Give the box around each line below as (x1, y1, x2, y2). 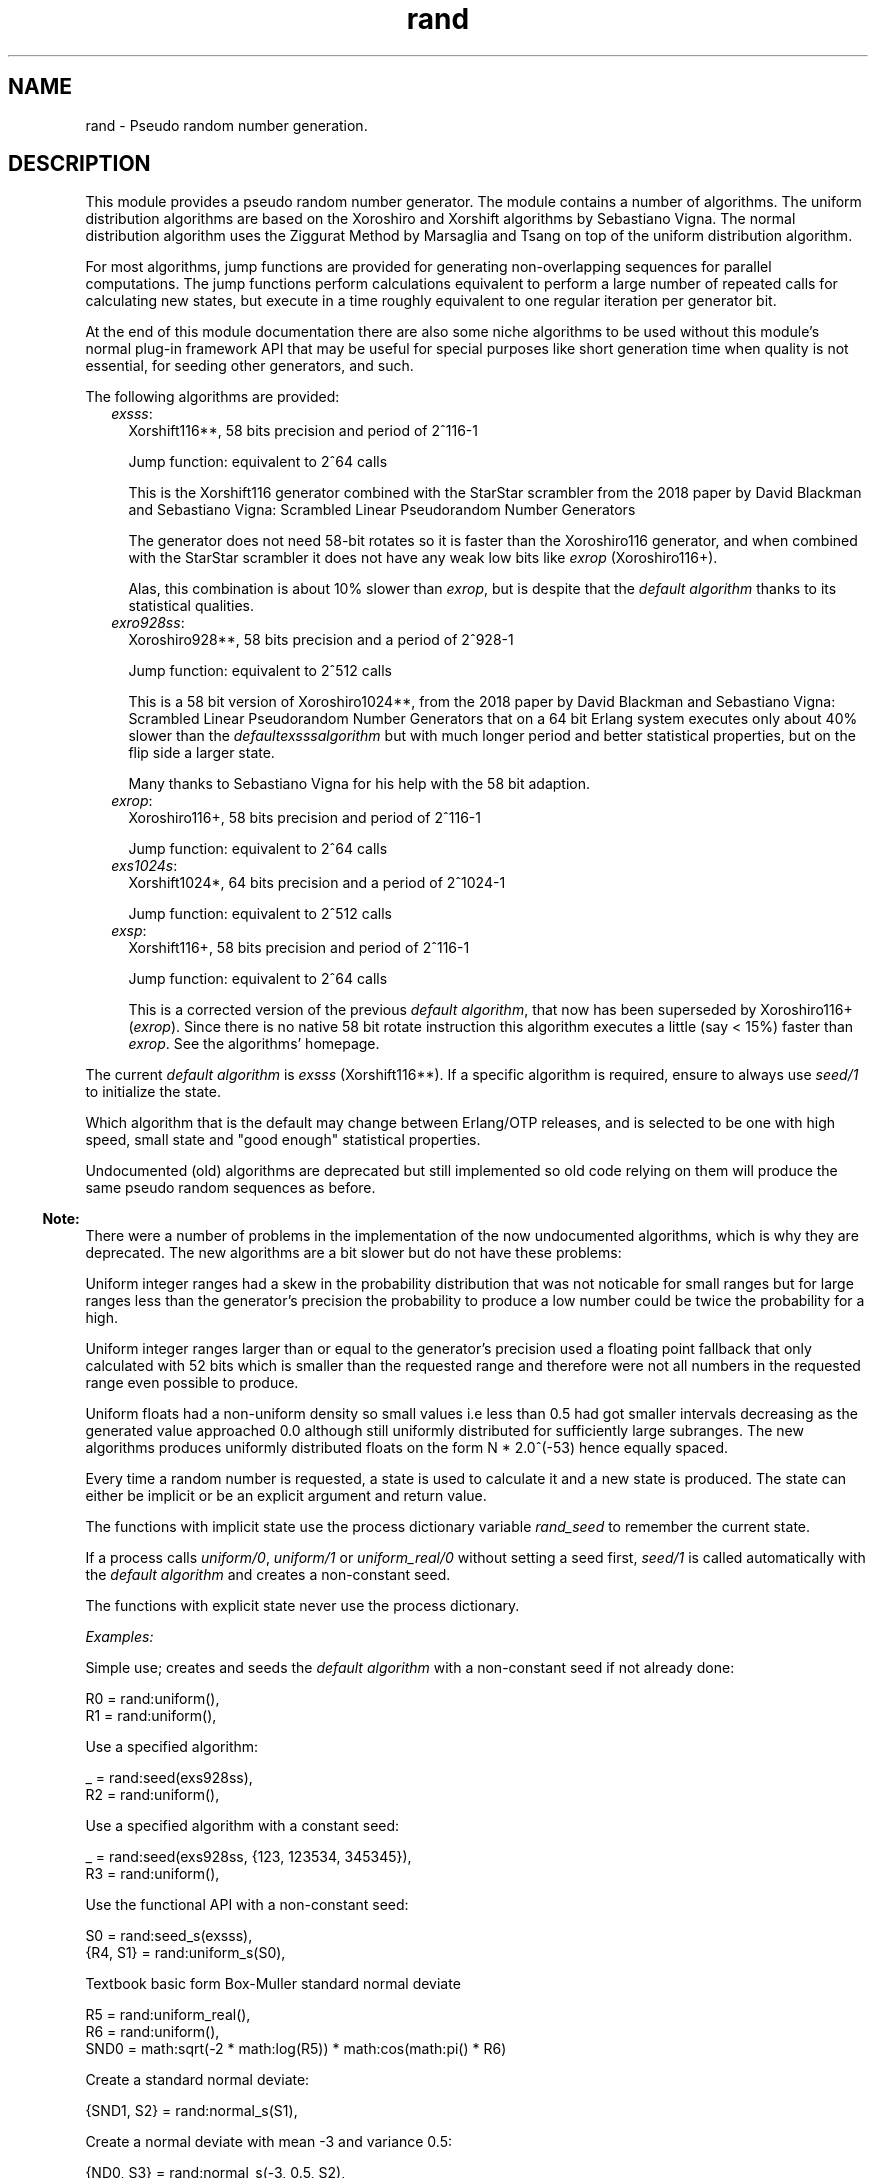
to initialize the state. (85, 1083, 221, 1101)
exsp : (111, 922, 147, 940)
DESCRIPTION (8, 151, 151, 177)
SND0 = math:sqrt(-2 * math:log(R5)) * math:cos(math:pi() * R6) (85, 2040, 507, 2058)
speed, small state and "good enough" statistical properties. (85, 1131, 481, 1149)
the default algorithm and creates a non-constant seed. (85, 1566, 451, 1584)
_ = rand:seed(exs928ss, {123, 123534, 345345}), (85, 1848, 412, 1866)
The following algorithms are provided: (85, 388, 340, 406)
